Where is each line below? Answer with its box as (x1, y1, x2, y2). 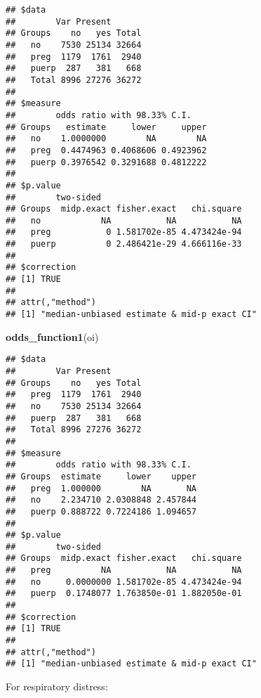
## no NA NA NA (6, 215, 242, 226)
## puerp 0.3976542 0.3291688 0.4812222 (6, 157, 207, 167)
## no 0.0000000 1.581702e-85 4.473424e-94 (6, 576, 242, 587)
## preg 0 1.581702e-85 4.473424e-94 (6, 227, 242, 238)
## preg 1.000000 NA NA (6, 483, 197, 493)
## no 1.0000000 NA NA (6, 134, 207, 144)
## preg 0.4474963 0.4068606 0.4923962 (6, 145, 207, 155)
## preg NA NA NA (6, 565, 242, 576)
